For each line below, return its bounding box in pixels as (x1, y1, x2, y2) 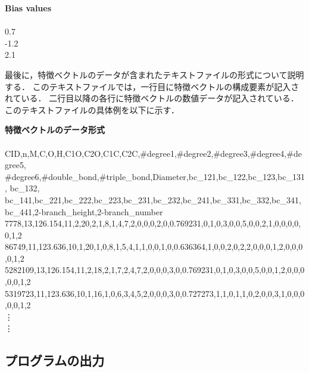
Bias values (5, 2, 52, 14)
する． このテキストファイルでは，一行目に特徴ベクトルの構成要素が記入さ (5, 80, 299, 92)
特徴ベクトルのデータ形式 (5, 123, 105, 136)
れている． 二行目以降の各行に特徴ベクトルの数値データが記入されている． (5, 92, 299, 104)
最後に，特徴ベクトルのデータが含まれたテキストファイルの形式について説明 (5, 68, 304, 80)
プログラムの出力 (5, 351, 105, 370)
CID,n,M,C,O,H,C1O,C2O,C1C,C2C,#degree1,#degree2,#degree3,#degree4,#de (5, 147, 302, 159)
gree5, (5, 159, 26, 171)
